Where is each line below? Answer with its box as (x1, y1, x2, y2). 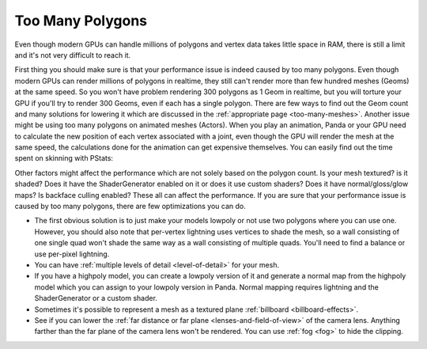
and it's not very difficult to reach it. (14, 50, 131, 59)
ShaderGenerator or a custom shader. (34, 294, 158, 303)
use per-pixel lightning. (34, 249, 110, 259)
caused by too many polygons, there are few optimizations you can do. (14, 202, 247, 211)
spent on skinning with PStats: (14, 154, 114, 163)
